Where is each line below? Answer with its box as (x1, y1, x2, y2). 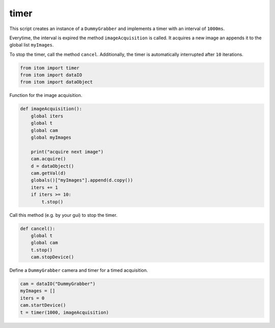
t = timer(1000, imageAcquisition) (20, 309, 109, 315)
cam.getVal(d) (31, 170, 66, 176)
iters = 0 (20, 295, 45, 301)
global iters (31, 113, 64, 119)
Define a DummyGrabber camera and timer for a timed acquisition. (9, 267, 148, 273)
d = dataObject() (31, 163, 74, 169)
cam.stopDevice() (31, 254, 74, 260)
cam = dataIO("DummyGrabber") (20, 281, 96, 287)
